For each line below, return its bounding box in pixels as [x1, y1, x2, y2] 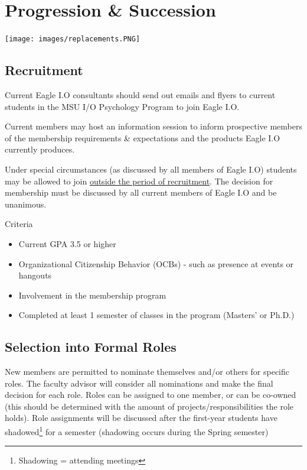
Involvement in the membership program [18, 289, 166, 301]
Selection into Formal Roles [5, 338, 177, 356]
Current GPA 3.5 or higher [18, 237, 116, 249]
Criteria [5, 218, 33, 230]
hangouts [18, 269, 52, 281]
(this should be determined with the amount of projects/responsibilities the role [5, 400, 294, 412]
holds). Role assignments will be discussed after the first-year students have [5, 411, 277, 424]
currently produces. [5, 143, 75, 155]
